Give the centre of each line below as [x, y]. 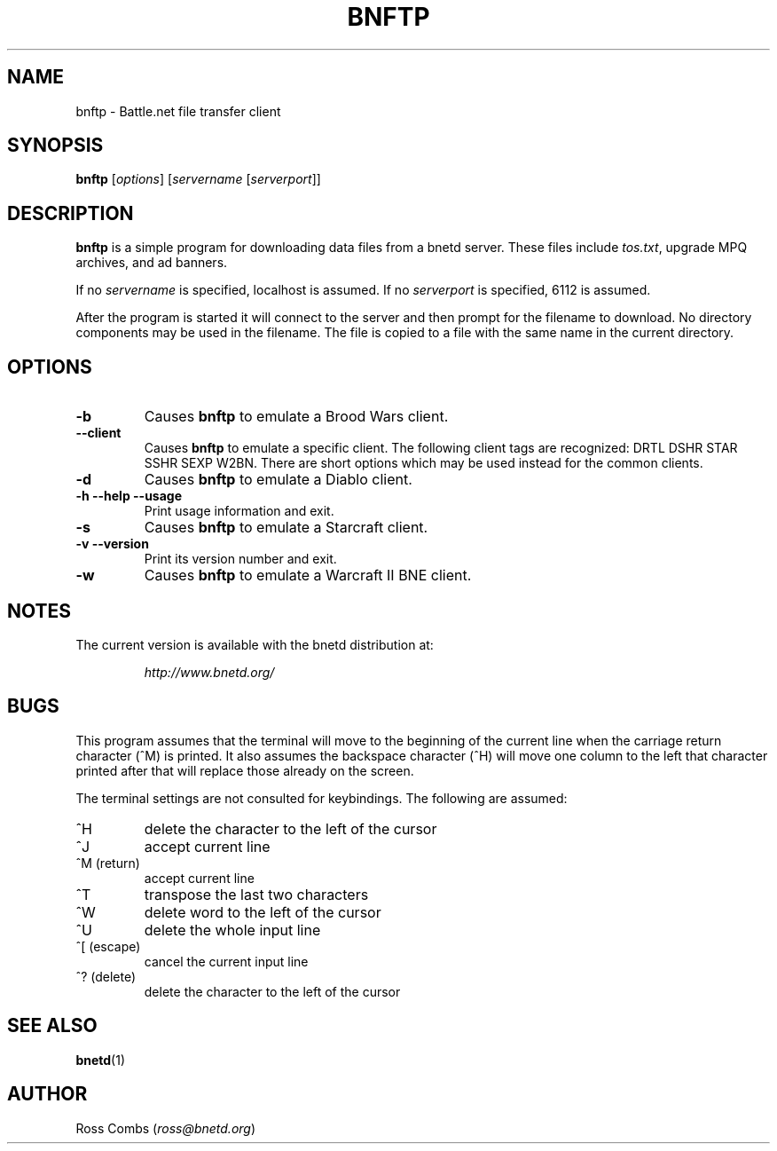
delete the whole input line [232, 930]
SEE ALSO [52, 1026]
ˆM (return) [108, 863]
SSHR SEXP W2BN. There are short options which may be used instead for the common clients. [424, 463]
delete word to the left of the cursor [263, 912]
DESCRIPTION [71, 213]
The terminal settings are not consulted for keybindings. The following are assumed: [322, 798]
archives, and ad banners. [152, 263]
